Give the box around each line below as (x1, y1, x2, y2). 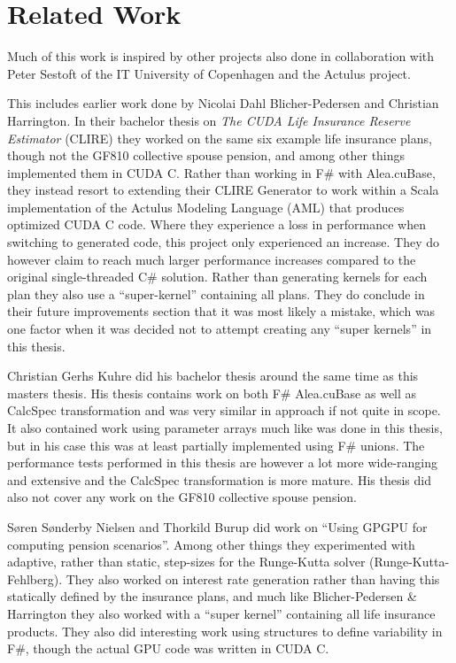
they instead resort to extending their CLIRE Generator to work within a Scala (7, 181, 439, 199)
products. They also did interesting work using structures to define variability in (7, 621, 443, 640)
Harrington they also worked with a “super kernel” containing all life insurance (7, 604, 436, 622)
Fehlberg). (7, 569, 63, 588)
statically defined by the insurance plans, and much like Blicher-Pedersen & (7, 587, 417, 605)
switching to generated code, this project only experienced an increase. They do (7, 233, 440, 251)
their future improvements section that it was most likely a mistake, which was (7, 302, 436, 320)
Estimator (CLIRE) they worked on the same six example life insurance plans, (7, 128, 432, 147)
